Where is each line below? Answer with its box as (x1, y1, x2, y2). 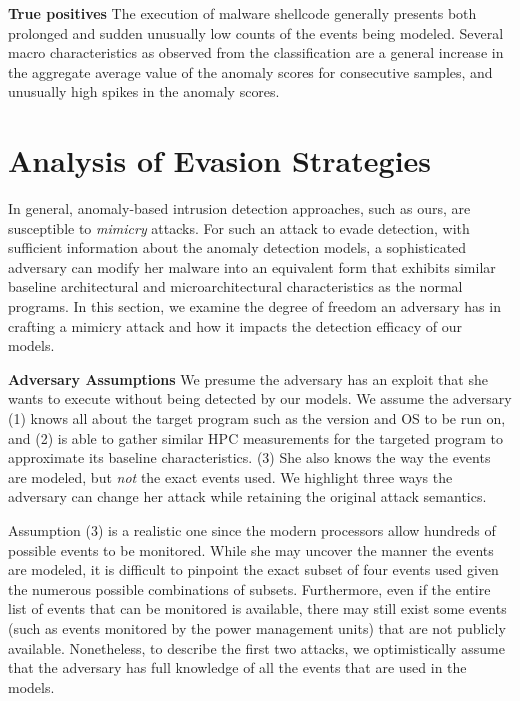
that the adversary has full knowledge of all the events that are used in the (8, 657, 467, 678)
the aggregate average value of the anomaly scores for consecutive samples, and (8, 61, 493, 82)
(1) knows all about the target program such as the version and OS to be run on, (8, 408, 506, 429)
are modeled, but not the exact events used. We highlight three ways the (8, 466, 453, 487)
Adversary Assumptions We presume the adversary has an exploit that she (8, 368, 488, 389)
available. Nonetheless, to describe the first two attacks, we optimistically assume (8, 637, 505, 658)
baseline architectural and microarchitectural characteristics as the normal (8, 276, 463, 297)
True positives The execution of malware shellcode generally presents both (8, 3, 477, 23)
